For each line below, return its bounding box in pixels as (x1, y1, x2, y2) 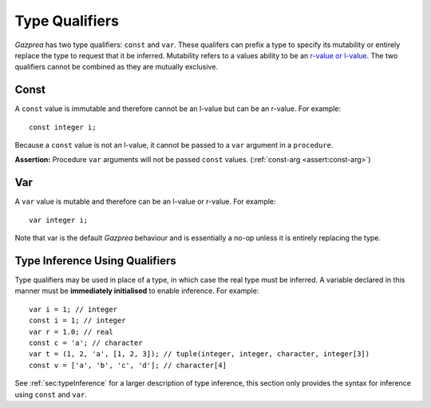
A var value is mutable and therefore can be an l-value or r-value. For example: (14, 196, 276, 207)
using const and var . (14, 390, 87, 399)
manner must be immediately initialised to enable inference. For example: (14, 286, 259, 295)
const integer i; (29, 122, 97, 132)
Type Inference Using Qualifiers (14, 254, 177, 267)
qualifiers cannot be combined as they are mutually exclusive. (14, 62, 219, 72)
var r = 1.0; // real (29, 327, 113, 336)
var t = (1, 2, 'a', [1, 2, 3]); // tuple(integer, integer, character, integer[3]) (29, 350, 370, 358)
